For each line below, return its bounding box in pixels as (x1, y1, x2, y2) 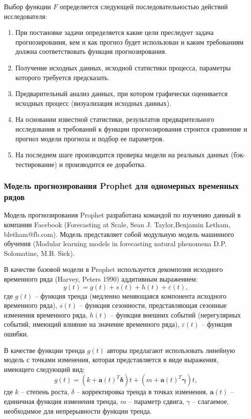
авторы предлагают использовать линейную (107, 345, 235, 355)
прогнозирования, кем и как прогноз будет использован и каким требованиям (15, 36, 244, 47)
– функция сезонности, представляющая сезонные (79, 300, 227, 310)
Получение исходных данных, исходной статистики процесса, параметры (15, 62, 231, 72)
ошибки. (4, 328, 29, 338)
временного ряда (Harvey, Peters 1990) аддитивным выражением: (4, 274, 198, 284)
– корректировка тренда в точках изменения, (76, 386, 208, 397)
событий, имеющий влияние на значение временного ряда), (4, 319, 180, 329)
